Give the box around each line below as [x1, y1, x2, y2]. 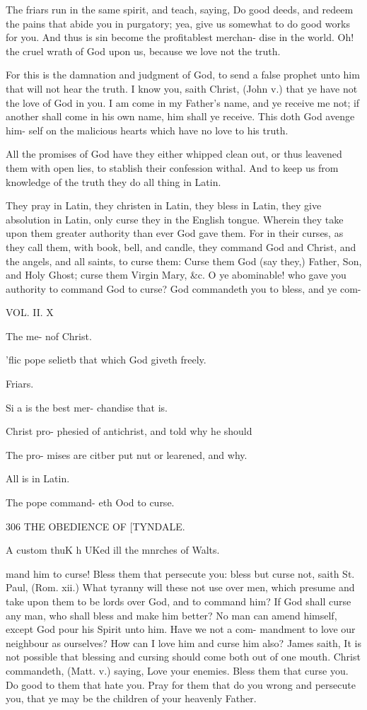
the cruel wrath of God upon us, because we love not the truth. [6, 43, 281, 58]
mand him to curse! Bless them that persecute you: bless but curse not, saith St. [6, 566, 355, 581]
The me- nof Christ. [6, 328, 92, 343]
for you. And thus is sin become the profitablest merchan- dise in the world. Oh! [6, 30, 354, 45]
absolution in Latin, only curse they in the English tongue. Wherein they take [6, 211, 344, 226]
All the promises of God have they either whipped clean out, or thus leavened [6, 146, 342, 161]
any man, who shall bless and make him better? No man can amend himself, [6, 607, 337, 622]
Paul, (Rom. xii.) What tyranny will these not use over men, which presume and [6, 580, 355, 595]
